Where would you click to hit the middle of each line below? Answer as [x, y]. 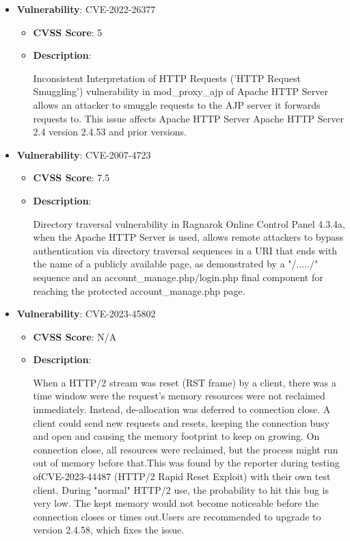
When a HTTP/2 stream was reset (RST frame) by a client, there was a [185, 382]
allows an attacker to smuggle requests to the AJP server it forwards [177, 104]
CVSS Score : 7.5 [71, 177]
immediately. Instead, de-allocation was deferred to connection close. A [182, 409]
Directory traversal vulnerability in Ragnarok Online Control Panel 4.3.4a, [189, 223]
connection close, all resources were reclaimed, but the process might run [186, 449]
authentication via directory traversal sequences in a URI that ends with [185, 250]
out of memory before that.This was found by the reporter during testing [186, 463]
